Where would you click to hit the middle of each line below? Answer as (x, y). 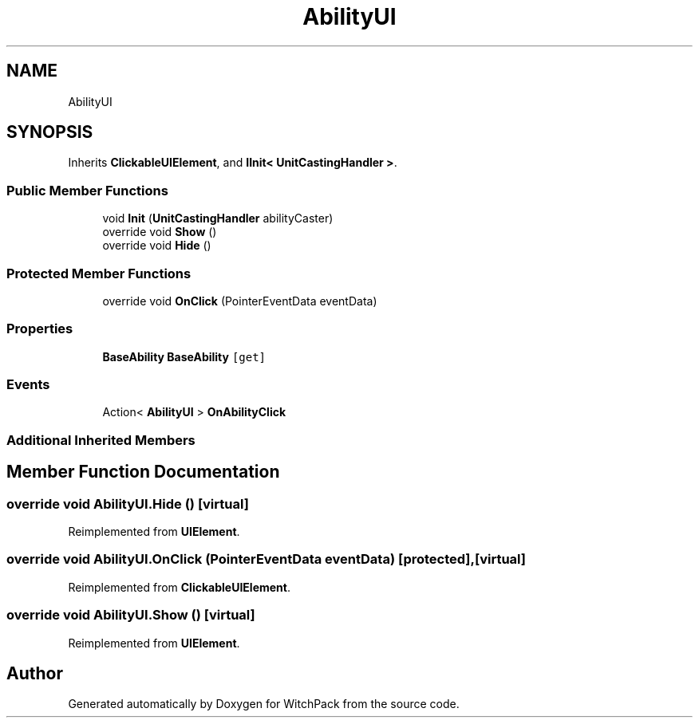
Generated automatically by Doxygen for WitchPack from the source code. (264, 704)
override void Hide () (157, 246)
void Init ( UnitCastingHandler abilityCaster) (218, 218)
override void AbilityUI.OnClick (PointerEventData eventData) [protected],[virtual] (266, 559)
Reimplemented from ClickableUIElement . (179, 587)
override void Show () (160, 232)
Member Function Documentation (143, 472)
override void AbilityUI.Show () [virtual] (131, 615)
